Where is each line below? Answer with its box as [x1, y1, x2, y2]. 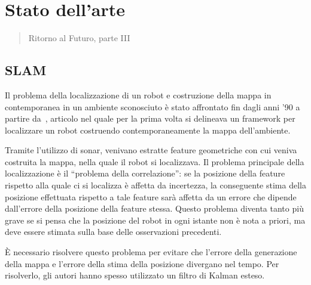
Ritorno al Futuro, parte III [28, 32, 130, 44]
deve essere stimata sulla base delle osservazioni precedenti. [5, 225, 222, 238]
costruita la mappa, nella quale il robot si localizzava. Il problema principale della [5, 155, 304, 168]
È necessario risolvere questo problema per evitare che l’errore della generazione [5, 246, 297, 258]
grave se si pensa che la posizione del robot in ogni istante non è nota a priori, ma [5, 213, 306, 226]
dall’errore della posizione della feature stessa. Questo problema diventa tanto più [5, 202, 304, 215]
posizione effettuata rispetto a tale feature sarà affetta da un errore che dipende [5, 190, 297, 203]
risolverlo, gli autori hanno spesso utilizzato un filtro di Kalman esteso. [5, 269, 265, 281]
